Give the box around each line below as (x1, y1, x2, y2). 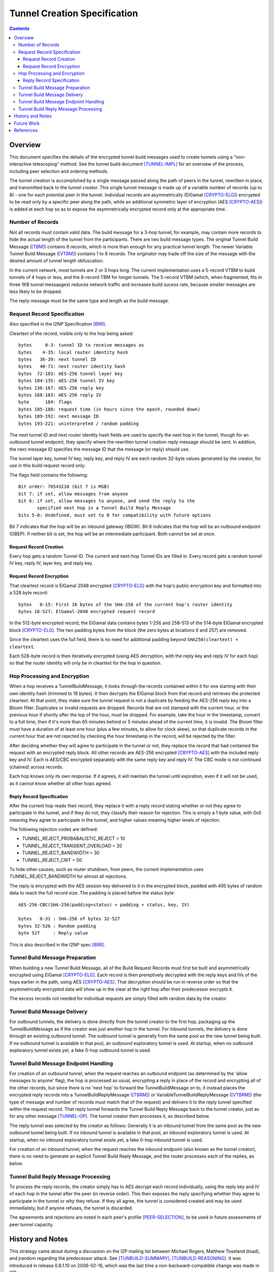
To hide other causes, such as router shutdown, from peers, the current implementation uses (9, 866, 204, 873)
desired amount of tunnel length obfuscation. (9, 257, 104, 264)
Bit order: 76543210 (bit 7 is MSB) (18, 484, 110, 489)
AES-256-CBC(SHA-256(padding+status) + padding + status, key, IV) (18, 902, 190, 908)
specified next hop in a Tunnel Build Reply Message (37, 505, 171, 511)
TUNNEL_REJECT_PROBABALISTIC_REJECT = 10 (22, 835, 125, 842)
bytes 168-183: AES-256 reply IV (18, 392, 101, 398)
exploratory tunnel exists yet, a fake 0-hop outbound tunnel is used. (9, 1047, 152, 1053)
